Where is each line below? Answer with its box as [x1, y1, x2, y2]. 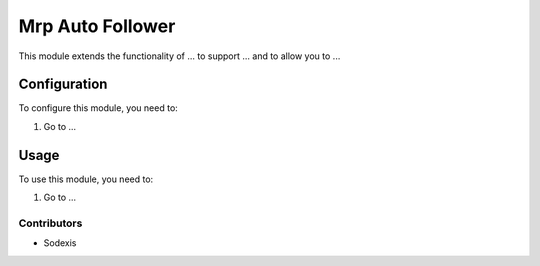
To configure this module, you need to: [18, 102, 179, 114]
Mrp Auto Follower [18, 15, 176, 37]
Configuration [18, 76, 108, 93]
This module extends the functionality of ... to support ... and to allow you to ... [18, 50, 341, 62]
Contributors [18, 216, 83, 230]
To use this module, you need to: [18, 173, 154, 185]
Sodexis [43, 237, 77, 249]
